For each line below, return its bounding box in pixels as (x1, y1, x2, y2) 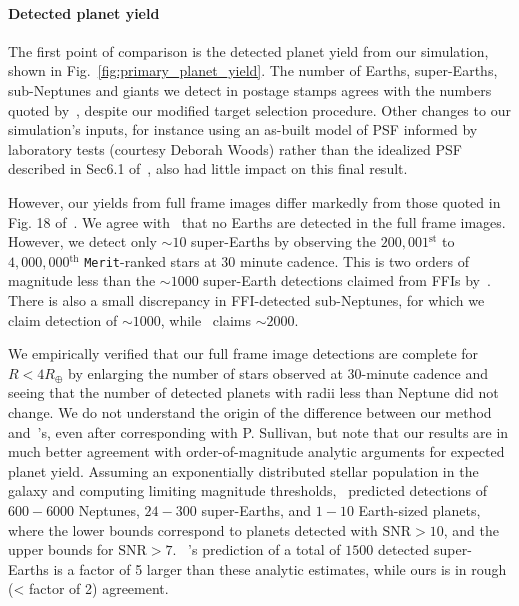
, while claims (160, 309, 252, 330)
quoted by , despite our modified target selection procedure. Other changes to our (8, 99, 511, 120)
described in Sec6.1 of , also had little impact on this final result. (8, 158, 408, 179)
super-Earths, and (201, 499, 312, 520)
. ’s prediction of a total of (172, 539, 341, 560)
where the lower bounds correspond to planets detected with (8, 519, 378, 540)
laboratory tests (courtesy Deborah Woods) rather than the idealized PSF (8, 138, 462, 159)
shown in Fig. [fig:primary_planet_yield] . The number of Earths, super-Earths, (8, 60, 498, 81)
